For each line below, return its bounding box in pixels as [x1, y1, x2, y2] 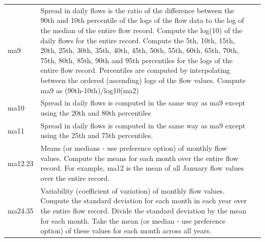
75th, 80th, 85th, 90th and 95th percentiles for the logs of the [40, 55, 233, 65]
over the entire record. [40, 173, 110, 183]
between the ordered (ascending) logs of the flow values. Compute [40, 74, 246, 85]
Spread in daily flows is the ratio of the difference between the [40, 5, 234, 15]
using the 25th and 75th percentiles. [40, 130, 153, 141]
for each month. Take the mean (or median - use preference [40, 215, 226, 226]
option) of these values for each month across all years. [40, 225, 211, 236]
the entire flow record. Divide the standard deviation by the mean [40, 205, 247, 216]
